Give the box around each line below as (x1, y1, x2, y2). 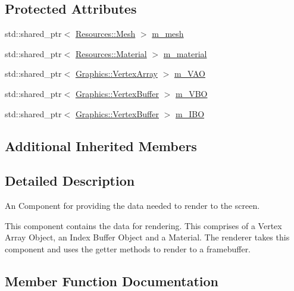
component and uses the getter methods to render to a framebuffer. (5, 242, 251, 255)
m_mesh (152, 27, 184, 40)
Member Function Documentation (5, 271, 219, 290)
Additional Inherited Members (5, 136, 197, 155)
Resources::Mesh (75, 27, 136, 40)
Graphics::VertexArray (75, 67, 158, 80)
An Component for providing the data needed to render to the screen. (5, 199, 260, 212)
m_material (163, 47, 207, 60)
